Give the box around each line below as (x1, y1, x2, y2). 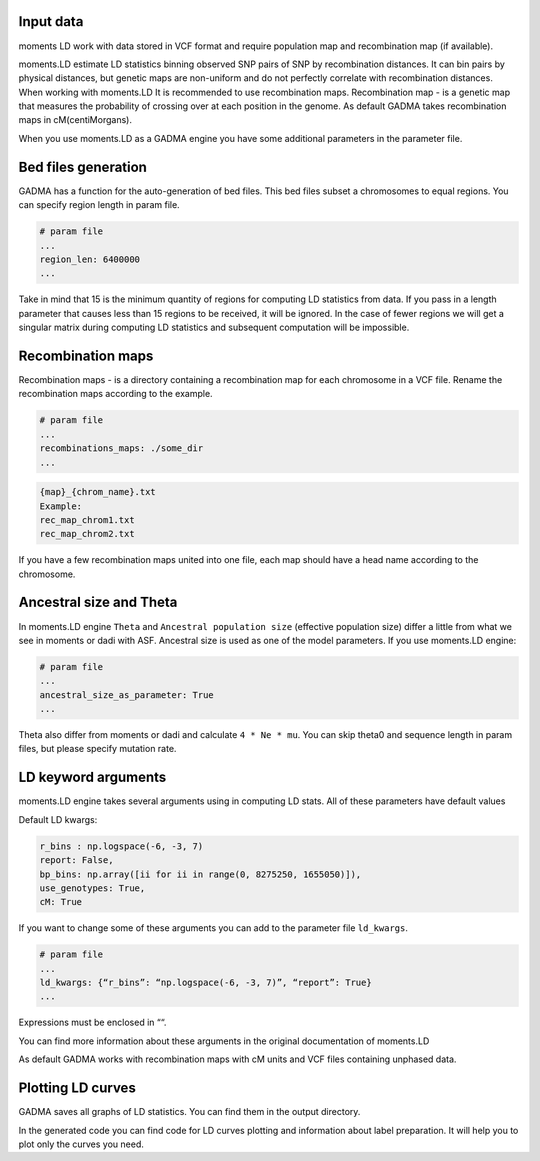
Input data (18, 13, 84, 30)
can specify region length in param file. (18, 199, 180, 211)
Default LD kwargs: (18, 813, 98, 825)
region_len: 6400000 (39, 253, 140, 265)
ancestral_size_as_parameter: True (39, 689, 214, 700)
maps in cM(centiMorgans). (18, 114, 132, 126)
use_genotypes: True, (39, 882, 146, 894)
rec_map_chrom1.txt (39, 514, 135, 525)
